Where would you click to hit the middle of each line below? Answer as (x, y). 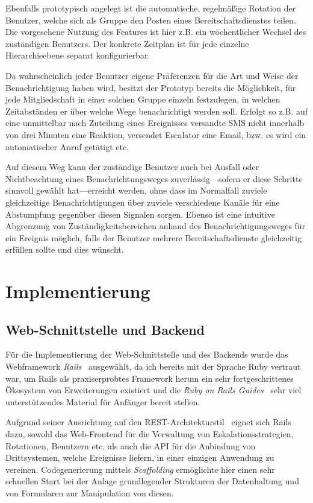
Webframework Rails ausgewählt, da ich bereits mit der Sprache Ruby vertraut (153, 366)
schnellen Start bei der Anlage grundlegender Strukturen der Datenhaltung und (152, 481)
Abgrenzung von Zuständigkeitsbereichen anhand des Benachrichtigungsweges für (156, 226)
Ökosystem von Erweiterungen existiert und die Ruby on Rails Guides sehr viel (153, 390)
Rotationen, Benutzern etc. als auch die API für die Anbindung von (131, 445)
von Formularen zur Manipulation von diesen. (90, 492)
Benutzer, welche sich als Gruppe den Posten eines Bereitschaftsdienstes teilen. (151, 20)
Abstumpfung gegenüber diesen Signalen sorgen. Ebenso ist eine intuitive (140, 214)
